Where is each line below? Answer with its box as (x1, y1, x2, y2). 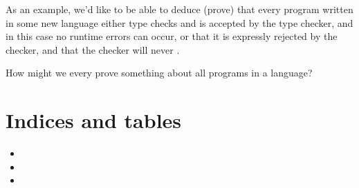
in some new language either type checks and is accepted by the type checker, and (6, 15, 353, 30)
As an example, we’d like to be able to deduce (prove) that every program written (6, 2, 353, 16)
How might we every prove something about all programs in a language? (6, 65, 313, 80)
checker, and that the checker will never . (6, 42, 180, 56)
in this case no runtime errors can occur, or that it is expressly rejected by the (6, 29, 338, 43)
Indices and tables (6, 106, 182, 134)
